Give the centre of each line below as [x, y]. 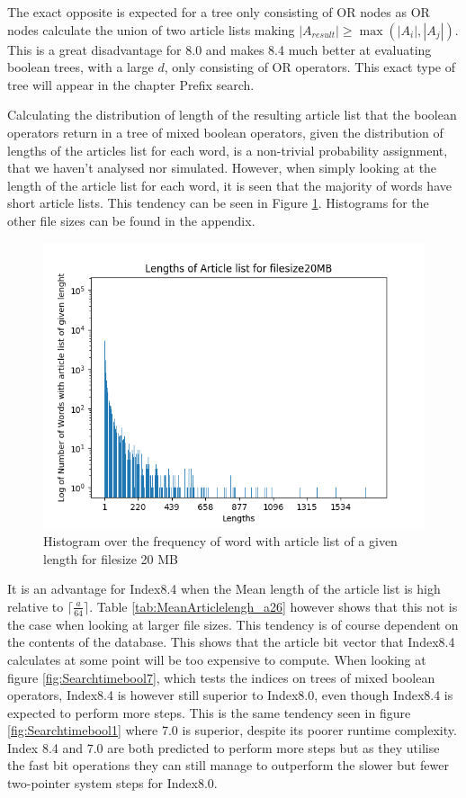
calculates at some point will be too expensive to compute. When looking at [217, 659]
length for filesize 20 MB [111, 558]
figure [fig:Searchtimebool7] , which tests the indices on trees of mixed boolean [221, 677]
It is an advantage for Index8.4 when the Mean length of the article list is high [224, 589]
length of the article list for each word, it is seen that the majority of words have [229, 185]
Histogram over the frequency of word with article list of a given [220, 541]
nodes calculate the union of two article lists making [151, 29]
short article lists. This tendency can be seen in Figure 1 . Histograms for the [218, 203]
